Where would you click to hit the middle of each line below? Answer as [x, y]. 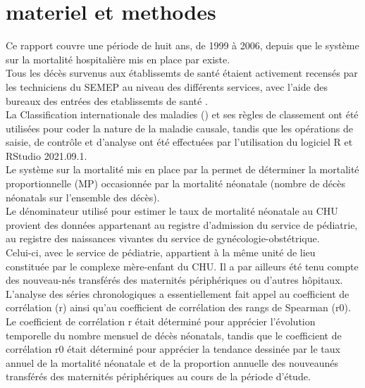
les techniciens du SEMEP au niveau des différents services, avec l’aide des [167, 86]
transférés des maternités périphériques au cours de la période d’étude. [158, 376]
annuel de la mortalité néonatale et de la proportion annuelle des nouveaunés [172, 362]
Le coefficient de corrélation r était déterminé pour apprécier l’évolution [161, 321]
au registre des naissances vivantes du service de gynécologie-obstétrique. [163, 238]
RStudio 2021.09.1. [47, 155]
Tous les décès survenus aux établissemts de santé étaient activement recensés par [182, 73]
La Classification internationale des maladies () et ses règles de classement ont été [182, 114]
